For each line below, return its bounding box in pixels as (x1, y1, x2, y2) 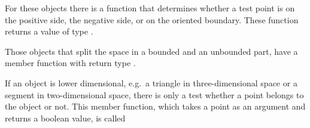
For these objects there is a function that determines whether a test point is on (5, 2, 295, 14)
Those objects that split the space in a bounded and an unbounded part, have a (5, 45, 298, 57)
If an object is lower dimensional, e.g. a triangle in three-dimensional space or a (5, 76, 297, 89)
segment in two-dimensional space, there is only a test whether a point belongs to (5, 88, 304, 101)
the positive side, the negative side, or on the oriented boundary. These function (5, 13, 299, 26)
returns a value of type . (5, 25, 93, 38)
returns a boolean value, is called (5, 111, 126, 124)
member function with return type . (5, 57, 136, 69)
